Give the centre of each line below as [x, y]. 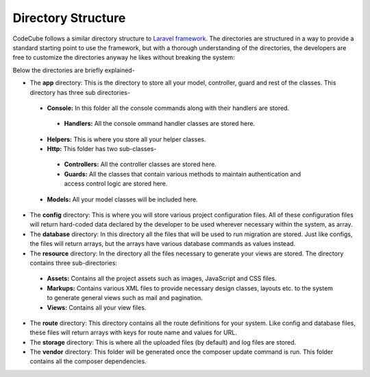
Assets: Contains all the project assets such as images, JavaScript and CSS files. [162, 279]
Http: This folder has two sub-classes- [102, 149]
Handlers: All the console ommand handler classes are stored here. [160, 124]
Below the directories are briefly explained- [74, 70]
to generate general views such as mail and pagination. [125, 298]
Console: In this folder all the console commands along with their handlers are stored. [168, 108]
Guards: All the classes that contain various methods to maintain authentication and [183, 174]
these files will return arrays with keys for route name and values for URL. [134, 332]
